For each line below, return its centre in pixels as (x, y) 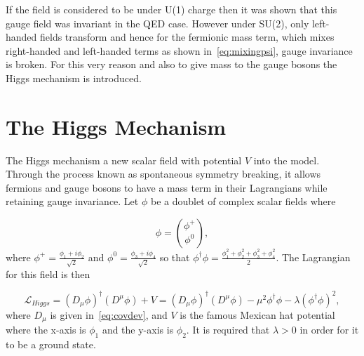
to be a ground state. (51, 344)
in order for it (329, 330)
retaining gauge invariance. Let (72, 201)
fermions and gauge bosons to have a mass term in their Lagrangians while (167, 187)
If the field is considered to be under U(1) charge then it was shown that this (171, 9)
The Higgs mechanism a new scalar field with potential (124, 160)
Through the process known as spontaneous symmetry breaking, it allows (163, 174)
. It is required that (228, 330)
